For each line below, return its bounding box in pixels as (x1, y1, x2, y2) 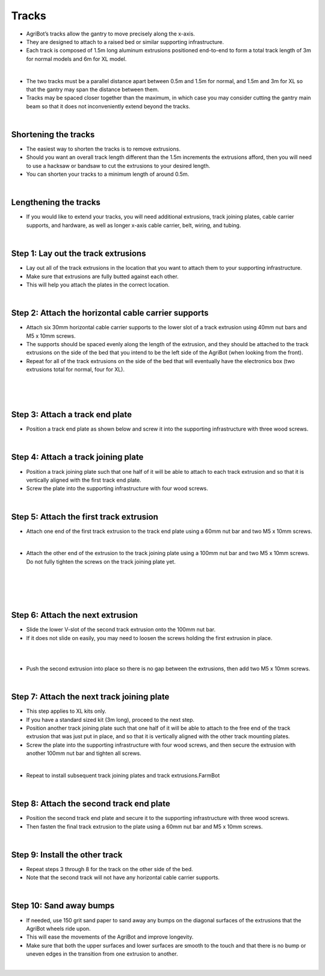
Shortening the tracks (11, 129, 95, 140)
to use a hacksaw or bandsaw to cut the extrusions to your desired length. (26, 162, 211, 169)
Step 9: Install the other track (11, 850, 123, 860)
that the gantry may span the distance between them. (26, 85, 159, 93)
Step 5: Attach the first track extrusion (11, 512, 159, 522)
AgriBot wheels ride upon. (26, 925, 91, 932)
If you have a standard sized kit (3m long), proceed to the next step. (26, 716, 195, 723)
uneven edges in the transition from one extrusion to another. (26, 950, 178, 957)
